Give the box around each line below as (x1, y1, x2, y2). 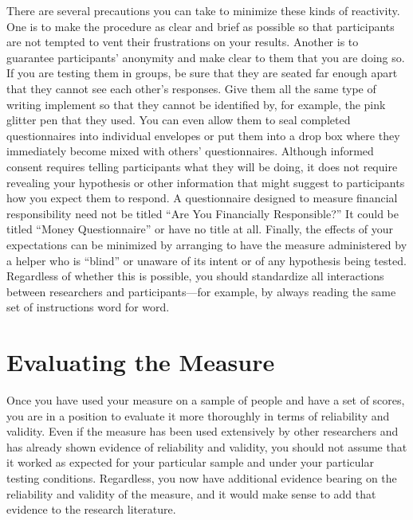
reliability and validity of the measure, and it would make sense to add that (6, 485, 376, 502)
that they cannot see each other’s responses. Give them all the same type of (6, 80, 376, 96)
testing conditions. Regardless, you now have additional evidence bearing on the (6, 469, 397, 486)
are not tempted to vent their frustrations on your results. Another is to (6, 33, 359, 50)
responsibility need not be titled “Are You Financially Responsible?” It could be (6, 205, 399, 221)
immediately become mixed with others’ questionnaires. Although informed (6, 143, 374, 159)
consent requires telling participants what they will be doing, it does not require (6, 158, 398, 174)
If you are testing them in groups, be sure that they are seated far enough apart (6, 65, 398, 81)
